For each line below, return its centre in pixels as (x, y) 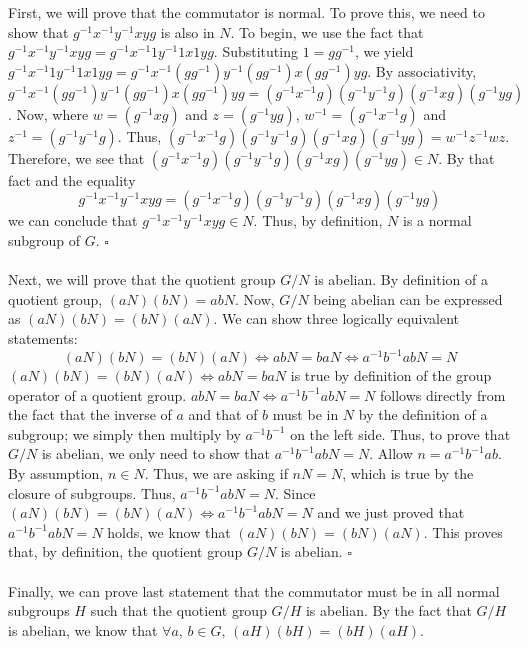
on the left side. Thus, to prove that (400, 433)
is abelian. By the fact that (388, 610)
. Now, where (48, 113)
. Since (295, 492)
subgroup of (44, 239)
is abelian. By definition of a (401, 279)
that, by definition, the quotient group (125, 551)
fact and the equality (72, 179)
